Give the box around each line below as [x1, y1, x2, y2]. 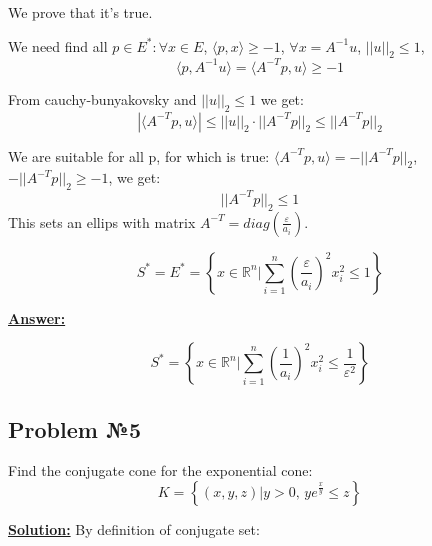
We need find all [8, 35, 108, 56]
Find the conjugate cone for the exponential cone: [8, 460, 313, 481]
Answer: [8, 307, 66, 328]
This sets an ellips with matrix [8, 211, 196, 232]
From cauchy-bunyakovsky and [8, 88, 197, 109]
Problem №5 [8, 413, 142, 444]
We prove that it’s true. [8, 2, 153, 22]
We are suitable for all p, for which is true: [8, 145, 270, 166]
